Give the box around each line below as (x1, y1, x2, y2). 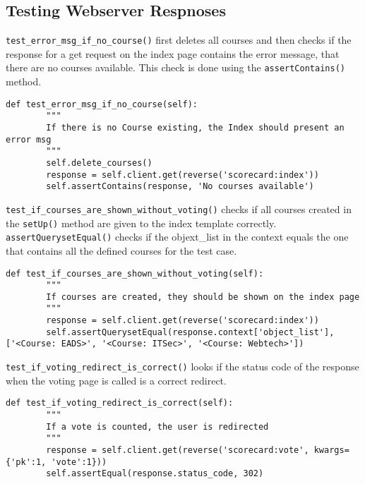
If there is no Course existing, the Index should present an (46, 123, 345, 133)
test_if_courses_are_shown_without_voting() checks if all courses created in (6, 201, 352, 216)
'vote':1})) (51, 456, 107, 467)
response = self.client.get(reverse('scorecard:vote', (46, 444, 309, 455)
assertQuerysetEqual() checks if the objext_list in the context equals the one (6, 229, 349, 244)
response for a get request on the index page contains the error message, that (6, 46, 340, 61)
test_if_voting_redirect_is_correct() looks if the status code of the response (6, 359, 359, 374)
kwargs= (313, 444, 349, 455)
